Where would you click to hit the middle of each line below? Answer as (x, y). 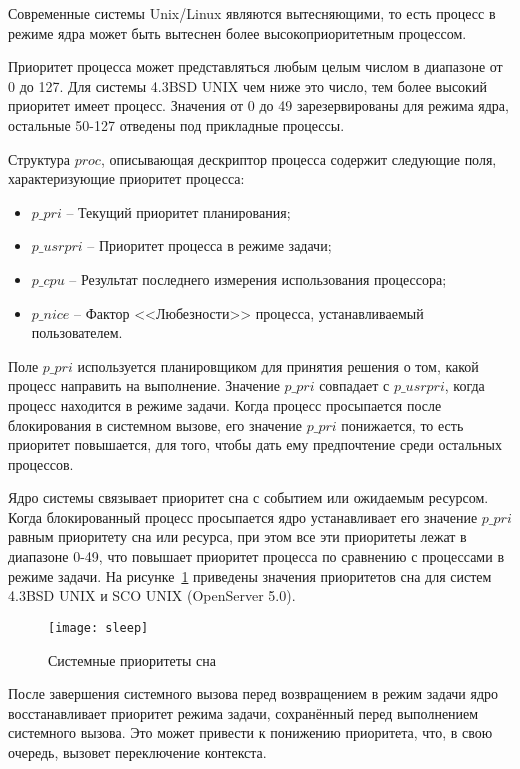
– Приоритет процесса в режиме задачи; (209, 245)
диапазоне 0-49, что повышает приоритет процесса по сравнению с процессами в (256, 556)
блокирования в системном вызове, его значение (155, 424)
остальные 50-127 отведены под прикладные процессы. (176, 124)
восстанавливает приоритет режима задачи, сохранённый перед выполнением (243, 712)
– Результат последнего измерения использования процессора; (258, 278)
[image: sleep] (98, 627)
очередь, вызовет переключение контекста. (137, 751)
